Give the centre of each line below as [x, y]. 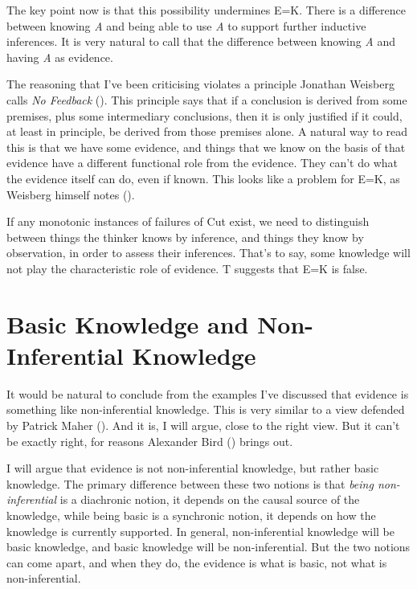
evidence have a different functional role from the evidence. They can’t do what [202, 163]
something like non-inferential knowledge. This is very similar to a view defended [206, 409]
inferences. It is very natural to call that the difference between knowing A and [201, 41]
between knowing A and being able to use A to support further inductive [186, 25]
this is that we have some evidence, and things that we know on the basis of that [206, 147]
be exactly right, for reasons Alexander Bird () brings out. [150, 441]
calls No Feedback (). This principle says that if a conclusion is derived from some [207, 99]
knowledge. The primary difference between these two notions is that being [190, 483]
